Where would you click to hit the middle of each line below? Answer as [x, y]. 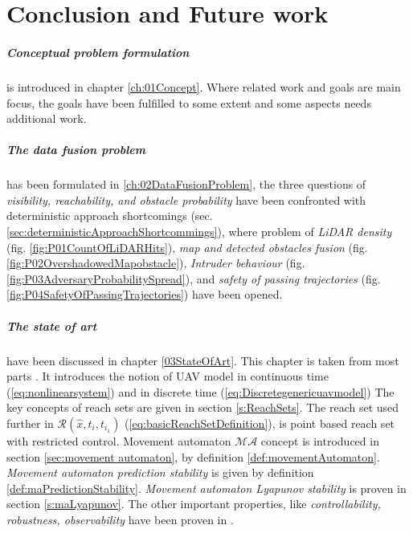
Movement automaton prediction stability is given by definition [160, 472]
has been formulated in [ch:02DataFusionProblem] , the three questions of [186, 184]
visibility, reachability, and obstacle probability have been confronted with [186, 199]
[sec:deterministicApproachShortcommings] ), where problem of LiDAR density [199, 232]
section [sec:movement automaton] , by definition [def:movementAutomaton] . [193, 456]
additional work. [47, 118]
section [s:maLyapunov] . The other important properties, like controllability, [194, 504]
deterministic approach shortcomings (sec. [110, 216]
